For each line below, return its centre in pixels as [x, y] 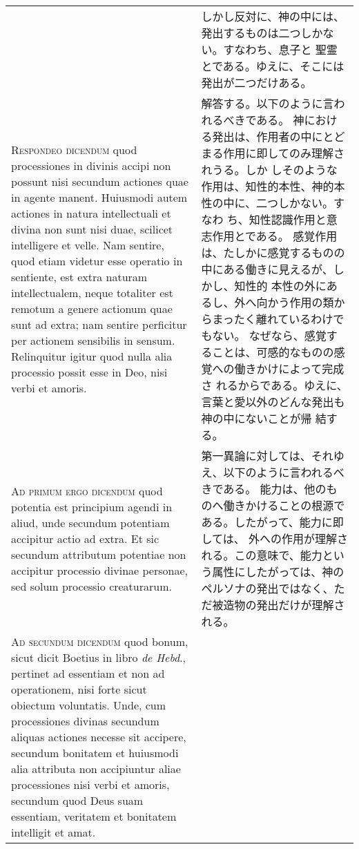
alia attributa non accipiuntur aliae [96, 769]
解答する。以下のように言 [268, 103]
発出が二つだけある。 [256, 83]
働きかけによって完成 [289, 369]
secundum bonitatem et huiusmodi [95, 753]
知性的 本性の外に [280, 286]
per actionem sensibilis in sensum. [93, 340]
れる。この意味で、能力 [262, 555]
